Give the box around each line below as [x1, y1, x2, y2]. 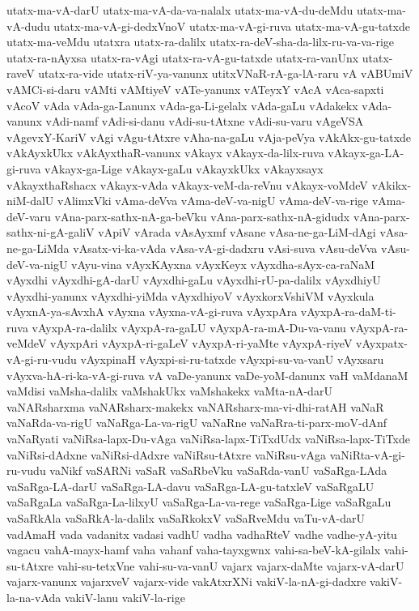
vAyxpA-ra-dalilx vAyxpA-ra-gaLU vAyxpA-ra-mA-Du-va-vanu [32, 318, 346, 335]
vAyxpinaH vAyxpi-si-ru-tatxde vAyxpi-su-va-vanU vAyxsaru [80, 351, 384, 368]
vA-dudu [6, 17, 50, 34]
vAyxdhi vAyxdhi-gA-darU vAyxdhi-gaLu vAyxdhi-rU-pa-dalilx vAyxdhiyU [6, 271, 381, 288]
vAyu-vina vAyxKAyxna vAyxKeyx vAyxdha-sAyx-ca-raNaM [71, 255, 375, 272]
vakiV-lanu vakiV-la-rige [64, 588, 185, 605]
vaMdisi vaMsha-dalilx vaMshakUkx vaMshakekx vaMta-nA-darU [6, 382, 332, 399]
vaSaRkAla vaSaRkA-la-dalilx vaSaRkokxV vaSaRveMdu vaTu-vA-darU [6, 510, 366, 526]
